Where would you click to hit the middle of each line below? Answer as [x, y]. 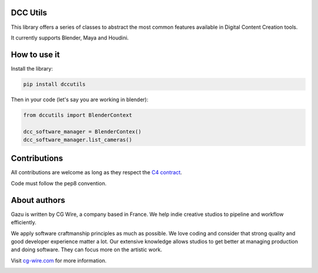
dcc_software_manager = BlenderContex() [82, 131]
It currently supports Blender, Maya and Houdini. [70, 38]
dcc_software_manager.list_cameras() [78, 139]
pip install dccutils [54, 84]
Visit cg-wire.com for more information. [59, 260]
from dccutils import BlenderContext [78, 115]
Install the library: [32, 68]
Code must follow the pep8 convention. [59, 183]
